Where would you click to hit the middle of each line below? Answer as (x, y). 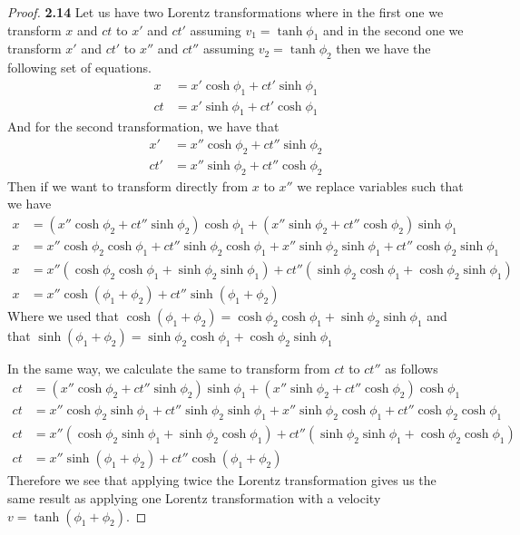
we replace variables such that (380, 185)
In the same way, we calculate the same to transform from (169, 368)
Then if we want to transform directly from (128, 185)
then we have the (383, 49)
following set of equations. (79, 68)
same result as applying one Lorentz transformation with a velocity (194, 497)
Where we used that (63, 315)
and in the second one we (393, 29)
